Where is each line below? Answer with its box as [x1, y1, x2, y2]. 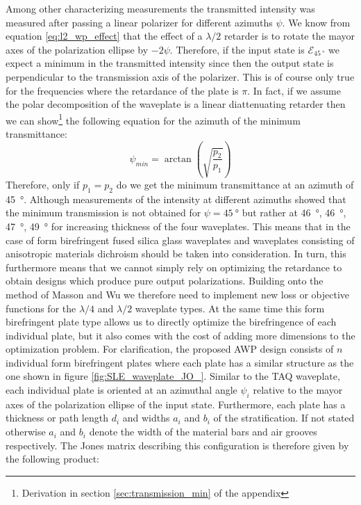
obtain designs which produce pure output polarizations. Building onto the [6, 273, 324, 288]
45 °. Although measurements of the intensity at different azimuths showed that [6, 191, 346, 206]
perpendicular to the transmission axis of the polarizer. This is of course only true [6, 69, 355, 83]
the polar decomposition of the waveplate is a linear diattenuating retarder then [6, 97, 346, 111]
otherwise [6, 424, 46, 439]
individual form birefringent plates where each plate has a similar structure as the [6, 355, 354, 369]
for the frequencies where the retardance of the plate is [6, 83, 239, 97]
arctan [164, 154, 192, 164]
